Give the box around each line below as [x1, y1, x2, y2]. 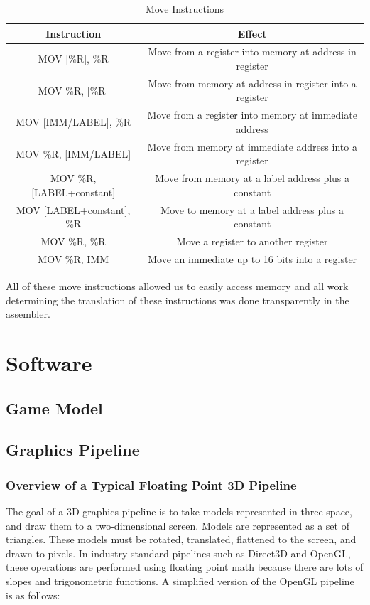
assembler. [6, 306, 50, 321]
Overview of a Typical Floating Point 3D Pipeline [6, 476, 297, 493]
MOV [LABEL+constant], [16, 202, 131, 217]
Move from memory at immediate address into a [147, 139, 357, 154]
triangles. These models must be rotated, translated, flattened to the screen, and [6, 532, 357, 547]
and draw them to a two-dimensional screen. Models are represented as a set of [6, 518, 349, 532]
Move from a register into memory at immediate [147, 107, 357, 122]
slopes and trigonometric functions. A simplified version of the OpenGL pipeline [6, 573, 354, 588]
